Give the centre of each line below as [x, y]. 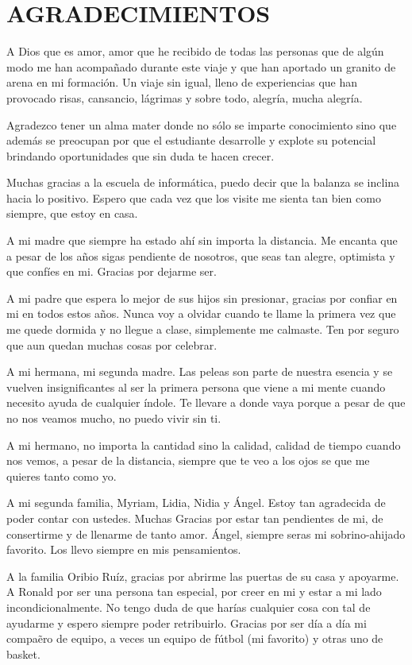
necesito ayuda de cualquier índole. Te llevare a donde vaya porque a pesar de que [206, 402]
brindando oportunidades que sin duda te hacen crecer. [141, 155]
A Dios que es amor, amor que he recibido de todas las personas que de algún [195, 51]
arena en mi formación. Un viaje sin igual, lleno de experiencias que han [182, 82]
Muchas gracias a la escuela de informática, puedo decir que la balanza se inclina [203, 182]
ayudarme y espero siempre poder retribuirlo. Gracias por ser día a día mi [187, 622]
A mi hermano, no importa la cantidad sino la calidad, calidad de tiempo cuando [204, 445]
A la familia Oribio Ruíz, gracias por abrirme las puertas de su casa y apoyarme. [203, 576]
